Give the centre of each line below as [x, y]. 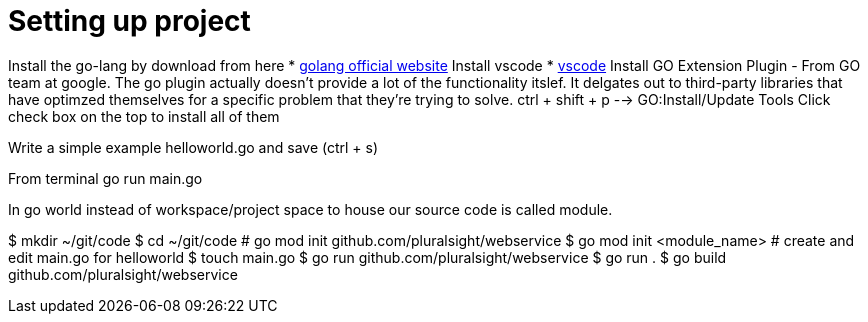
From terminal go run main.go [105, 178]
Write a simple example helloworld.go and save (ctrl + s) [193, 147]
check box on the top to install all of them [144, 116]
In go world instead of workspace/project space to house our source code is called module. [310, 209]
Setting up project [129, 21]
